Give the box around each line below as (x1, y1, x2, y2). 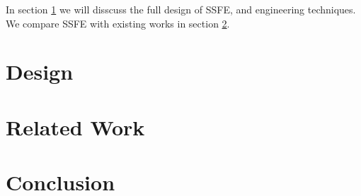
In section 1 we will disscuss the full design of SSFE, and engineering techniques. (6, 2, 356, 16)
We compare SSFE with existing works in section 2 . (6, 16, 230, 30)
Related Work (6, 112, 145, 141)
